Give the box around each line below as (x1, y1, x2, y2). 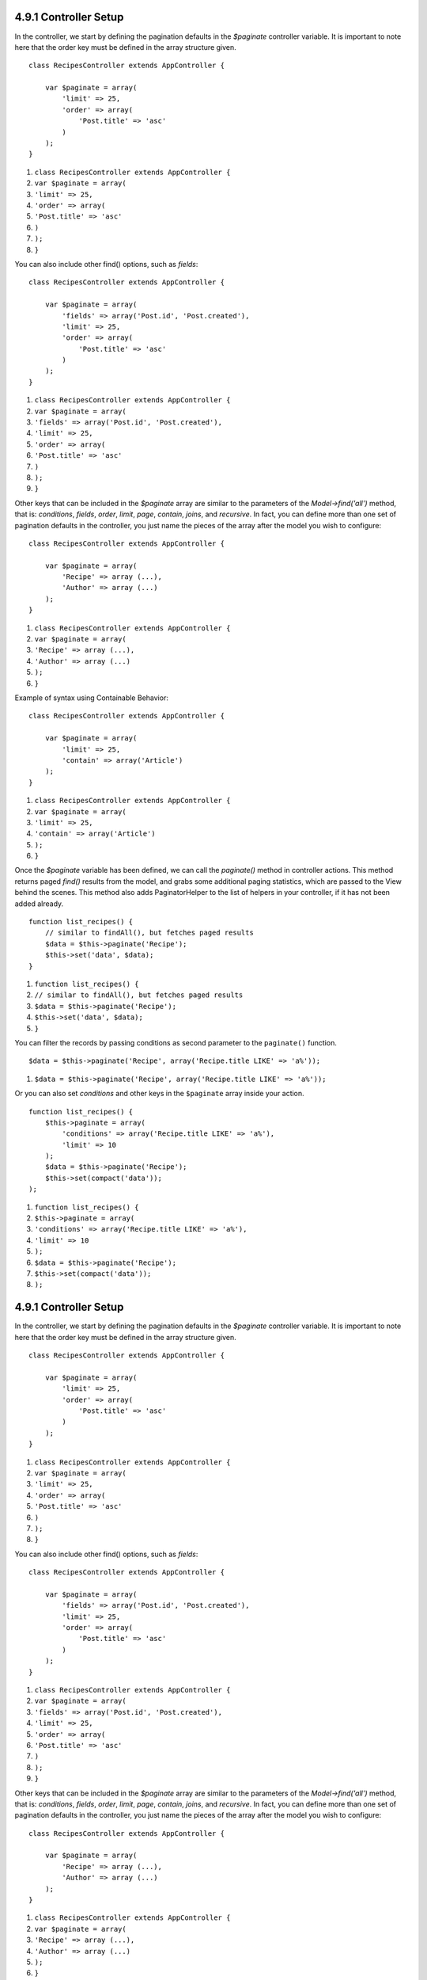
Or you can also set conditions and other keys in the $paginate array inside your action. (14, 1089, 304, 1099)
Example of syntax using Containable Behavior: (14, 693, 169, 703)
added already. (14, 899, 64, 908)
